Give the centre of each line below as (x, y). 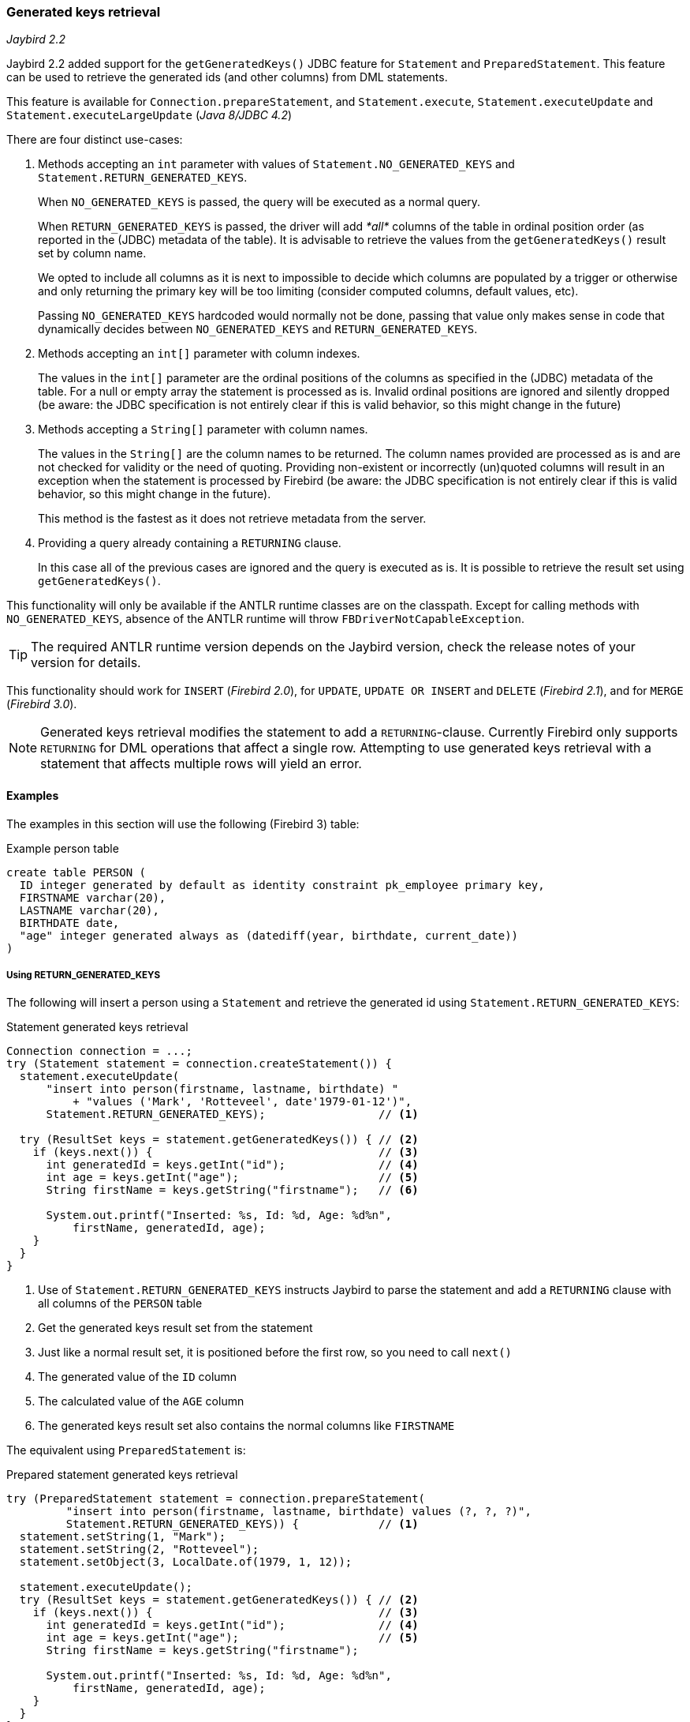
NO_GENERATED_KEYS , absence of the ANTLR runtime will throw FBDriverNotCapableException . (265, 619)
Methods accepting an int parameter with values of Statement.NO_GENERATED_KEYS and (276, 164)
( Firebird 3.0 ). (42, 704)
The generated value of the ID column (138, 1377)
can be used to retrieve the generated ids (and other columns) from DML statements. (227, 77)
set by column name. (92, 253)
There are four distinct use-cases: (95, 140)
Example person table (63, 848)
